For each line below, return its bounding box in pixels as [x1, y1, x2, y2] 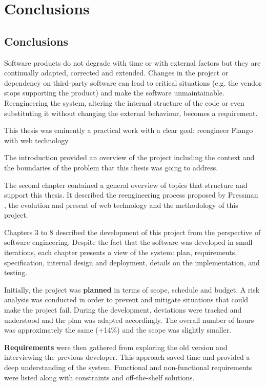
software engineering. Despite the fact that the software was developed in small [4, 237, 253, 247]
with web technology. [4, 134, 70, 145]
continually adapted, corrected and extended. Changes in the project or [4, 67, 229, 78]
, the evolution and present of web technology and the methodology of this [4, 199, 238, 210]
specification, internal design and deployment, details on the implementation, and [4, 257, 260, 267]
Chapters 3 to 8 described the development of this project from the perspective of [4, 226, 261, 237]
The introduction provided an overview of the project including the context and [4, 152, 255, 163]
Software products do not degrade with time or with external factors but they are [4, 57, 261, 68]
